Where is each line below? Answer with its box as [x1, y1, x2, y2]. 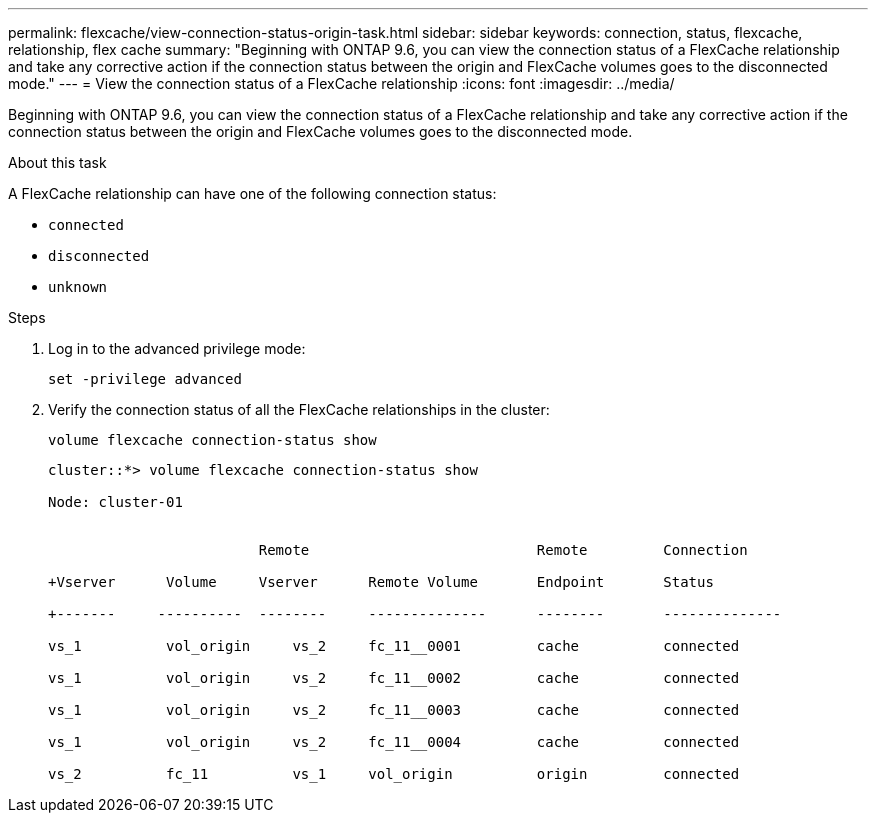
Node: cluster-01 [48, 494, 183, 510]
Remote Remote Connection [258, 542, 748, 558]
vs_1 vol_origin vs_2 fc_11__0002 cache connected [48, 670, 740, 686]
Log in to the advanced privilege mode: [48, 340, 306, 357]
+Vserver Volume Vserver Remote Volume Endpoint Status [48, 574, 714, 590]
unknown [48, 279, 108, 295]
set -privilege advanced [48, 371, 242, 387]
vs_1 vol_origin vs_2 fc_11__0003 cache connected [48, 702, 740, 718]
